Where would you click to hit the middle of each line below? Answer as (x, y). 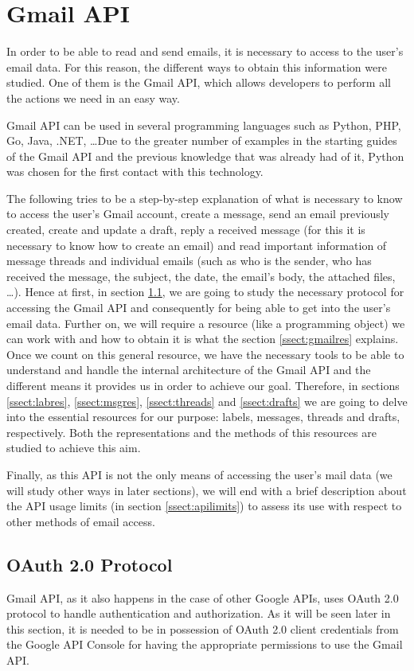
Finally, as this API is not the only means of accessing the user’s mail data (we (199, 474)
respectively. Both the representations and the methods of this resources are (191, 432)
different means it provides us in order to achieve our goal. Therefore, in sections (203, 385)
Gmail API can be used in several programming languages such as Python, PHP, (204, 125)
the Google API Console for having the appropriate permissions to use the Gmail (205, 644)
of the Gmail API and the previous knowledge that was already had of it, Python (205, 156)
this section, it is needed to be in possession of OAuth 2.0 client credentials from (203, 628)
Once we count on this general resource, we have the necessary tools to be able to (205, 354)
